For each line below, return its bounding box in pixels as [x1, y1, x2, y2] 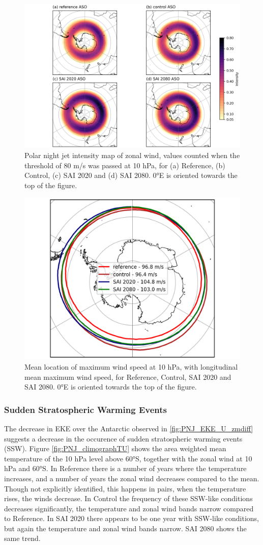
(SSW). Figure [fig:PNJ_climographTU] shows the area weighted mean [4, 443, 226, 454]
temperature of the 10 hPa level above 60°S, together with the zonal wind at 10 [4, 453, 252, 463]
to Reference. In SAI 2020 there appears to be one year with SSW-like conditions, [4, 513, 259, 524]
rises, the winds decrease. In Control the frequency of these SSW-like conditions [4, 493, 253, 504]
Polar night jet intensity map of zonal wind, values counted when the [24, 149, 240, 160]
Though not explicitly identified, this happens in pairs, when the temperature [4, 483, 246, 494]
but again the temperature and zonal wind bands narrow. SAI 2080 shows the [4, 523, 247, 533]
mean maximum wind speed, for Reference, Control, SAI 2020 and [24, 371, 231, 382]
